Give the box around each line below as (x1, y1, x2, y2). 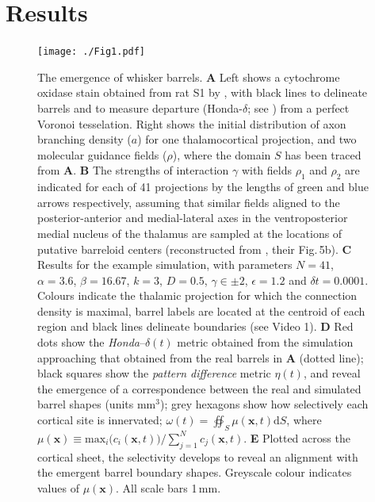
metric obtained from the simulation (177, 334, 354, 351)
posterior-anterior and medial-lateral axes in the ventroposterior (37, 209, 348, 226)
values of (37, 479, 79, 496)
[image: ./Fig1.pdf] (37, 46, 146, 58)
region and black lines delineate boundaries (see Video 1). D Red (37, 318, 354, 335)
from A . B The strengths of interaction (37, 162, 229, 178)
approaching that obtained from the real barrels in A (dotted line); (37, 349, 364, 366)
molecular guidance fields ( (37, 146, 167, 163)
